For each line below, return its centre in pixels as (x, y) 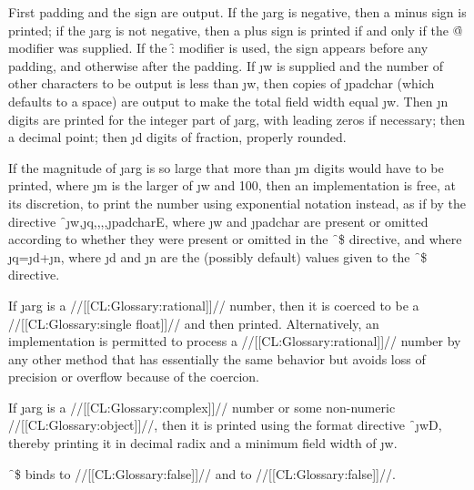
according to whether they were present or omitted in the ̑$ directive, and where (235, 239)
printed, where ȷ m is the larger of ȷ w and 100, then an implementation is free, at (232, 185)
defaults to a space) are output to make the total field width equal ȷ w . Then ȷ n (228, 101)
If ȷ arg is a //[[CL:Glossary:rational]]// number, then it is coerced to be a (214, 305)
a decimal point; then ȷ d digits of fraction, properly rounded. (177, 137)
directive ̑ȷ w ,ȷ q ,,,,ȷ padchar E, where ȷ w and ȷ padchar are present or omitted (218, 221)
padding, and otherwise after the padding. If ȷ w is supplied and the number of (226, 65)
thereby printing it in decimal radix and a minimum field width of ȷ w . (203, 443)
